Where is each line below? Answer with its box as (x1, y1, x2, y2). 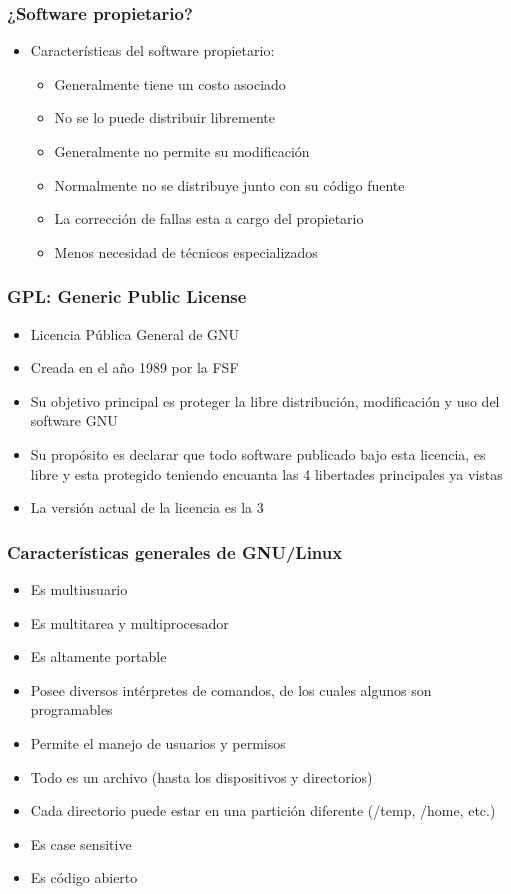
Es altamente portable (30, 646, 167, 667)
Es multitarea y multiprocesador (30, 612, 229, 633)
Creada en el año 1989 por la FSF (30, 357, 239, 378)
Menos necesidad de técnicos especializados (54, 241, 318, 262)
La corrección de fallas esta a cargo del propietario (54, 208, 364, 229)
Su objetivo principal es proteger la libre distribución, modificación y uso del (30, 390, 500, 411)
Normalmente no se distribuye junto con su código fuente (54, 174, 405, 195)
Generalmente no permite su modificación (54, 141, 310, 161)
